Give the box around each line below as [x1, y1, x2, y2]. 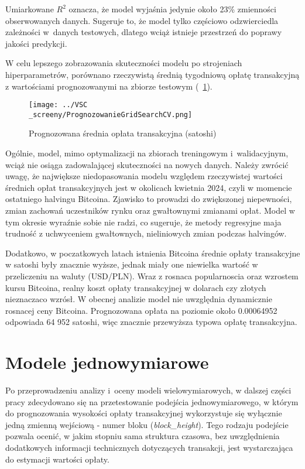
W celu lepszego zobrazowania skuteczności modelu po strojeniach [5, 57, 242, 69]
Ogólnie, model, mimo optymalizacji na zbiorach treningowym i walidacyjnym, [5, 147, 289, 159]
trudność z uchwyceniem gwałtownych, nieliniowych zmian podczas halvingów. [5, 227, 287, 239]
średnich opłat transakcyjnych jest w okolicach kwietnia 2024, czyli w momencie [5, 181, 292, 193]
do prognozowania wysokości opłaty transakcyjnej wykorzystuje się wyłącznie [5, 407, 282, 419]
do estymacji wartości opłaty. [5, 453, 109, 465]
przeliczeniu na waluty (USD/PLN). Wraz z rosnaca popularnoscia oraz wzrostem [5, 270, 299, 282]
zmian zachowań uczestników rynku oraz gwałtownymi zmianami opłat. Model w [5, 204, 295, 217]
